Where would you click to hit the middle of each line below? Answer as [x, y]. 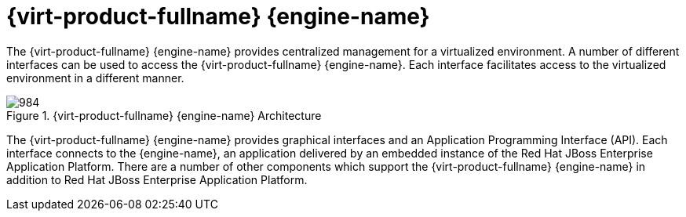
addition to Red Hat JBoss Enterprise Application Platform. [157, 179]
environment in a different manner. [95, 78]
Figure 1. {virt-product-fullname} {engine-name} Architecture [164, 115]
